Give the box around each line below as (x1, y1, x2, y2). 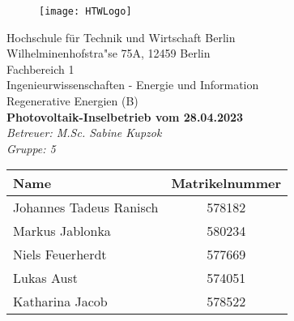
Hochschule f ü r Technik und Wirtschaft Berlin (6, 28, 236, 45)
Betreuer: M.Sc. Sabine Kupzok (6, 124, 162, 141)
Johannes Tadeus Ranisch (13, 198, 159, 217)
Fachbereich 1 (6, 60, 75, 77)
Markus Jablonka (13, 221, 111, 241)
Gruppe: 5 (6, 139, 56, 156)
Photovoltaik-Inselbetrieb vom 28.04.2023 (6, 108, 244, 125)
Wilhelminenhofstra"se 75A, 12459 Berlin (6, 45, 211, 62)
